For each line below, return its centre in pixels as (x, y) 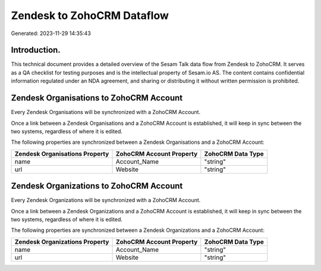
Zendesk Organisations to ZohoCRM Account (97, 98)
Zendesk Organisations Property (62, 153)
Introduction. (36, 50)
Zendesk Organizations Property (62, 242)
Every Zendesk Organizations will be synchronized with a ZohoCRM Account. (106, 200)
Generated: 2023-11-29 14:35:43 (51, 33)
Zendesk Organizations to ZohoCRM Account (97, 186)
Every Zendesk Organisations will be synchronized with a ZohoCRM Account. (106, 112)
